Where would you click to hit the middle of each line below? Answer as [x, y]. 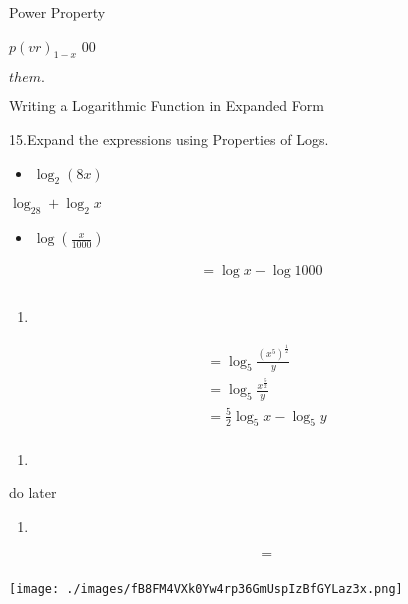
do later [33, 492]
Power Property [57, 12]
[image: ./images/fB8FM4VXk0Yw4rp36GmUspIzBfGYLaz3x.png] [206, 589]
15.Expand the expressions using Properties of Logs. [169, 138]
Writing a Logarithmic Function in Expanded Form [166, 105]
